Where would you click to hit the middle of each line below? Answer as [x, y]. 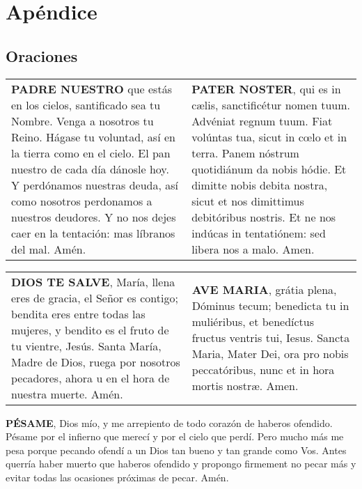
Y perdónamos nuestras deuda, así [95, 185]
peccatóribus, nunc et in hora [263, 370]
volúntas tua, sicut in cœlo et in [269, 137]
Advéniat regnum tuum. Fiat [262, 121]
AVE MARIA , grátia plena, [264, 290]
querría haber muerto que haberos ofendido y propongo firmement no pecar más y [181, 464]
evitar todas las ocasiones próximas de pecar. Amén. [117, 477]
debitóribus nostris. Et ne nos [264, 217]
